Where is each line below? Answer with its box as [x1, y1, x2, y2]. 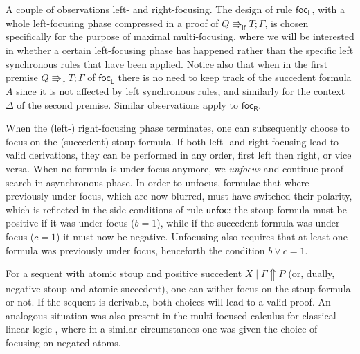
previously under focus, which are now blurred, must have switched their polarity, [6, 188, 352, 203]
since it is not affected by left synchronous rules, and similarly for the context [16, 83, 345, 98]
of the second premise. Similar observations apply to [17, 97, 239, 112]
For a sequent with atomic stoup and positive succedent [6, 266, 242, 281]
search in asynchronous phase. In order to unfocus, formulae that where [6, 175, 309, 189]
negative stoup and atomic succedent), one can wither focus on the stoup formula [6, 281, 351, 295]
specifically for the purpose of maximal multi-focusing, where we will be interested [6, 29, 354, 44]
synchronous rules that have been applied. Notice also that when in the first [6, 56, 328, 71]
